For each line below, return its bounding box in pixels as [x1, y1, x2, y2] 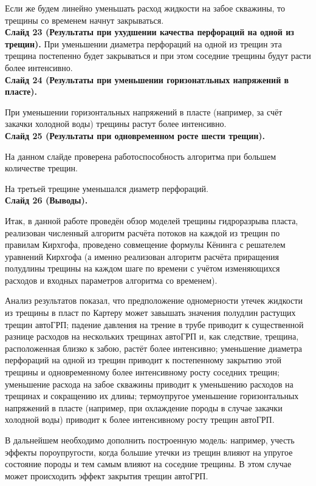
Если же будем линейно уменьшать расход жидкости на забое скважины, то [5, 2, 286, 14]
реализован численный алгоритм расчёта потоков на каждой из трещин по [5, 226, 280, 239]
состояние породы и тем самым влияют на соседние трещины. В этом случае [5, 457, 292, 470]
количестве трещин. [5, 162, 78, 174]
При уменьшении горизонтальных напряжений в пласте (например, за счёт [5, 105, 283, 118]
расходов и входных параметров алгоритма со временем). [5, 273, 218, 286]
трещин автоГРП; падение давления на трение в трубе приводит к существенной [5, 318, 304, 330]
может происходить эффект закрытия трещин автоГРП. [5, 469, 208, 482]
